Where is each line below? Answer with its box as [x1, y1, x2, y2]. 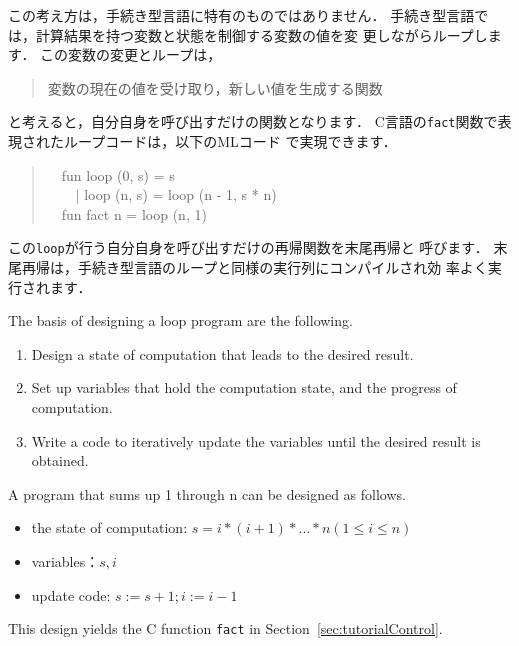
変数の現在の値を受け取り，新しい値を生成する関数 [47, 77, 383, 98]
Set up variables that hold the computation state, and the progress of [31, 377, 457, 398]
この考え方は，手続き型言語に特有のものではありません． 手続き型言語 [8, 5, 475, 25]
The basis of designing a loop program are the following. [8, 310, 353, 331]
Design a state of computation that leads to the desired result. [31, 343, 414, 364]
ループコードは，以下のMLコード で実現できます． [63, 131, 397, 152]
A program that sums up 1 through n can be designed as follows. [8, 483, 406, 504]
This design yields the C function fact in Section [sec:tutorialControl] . [8, 618, 443, 639]
